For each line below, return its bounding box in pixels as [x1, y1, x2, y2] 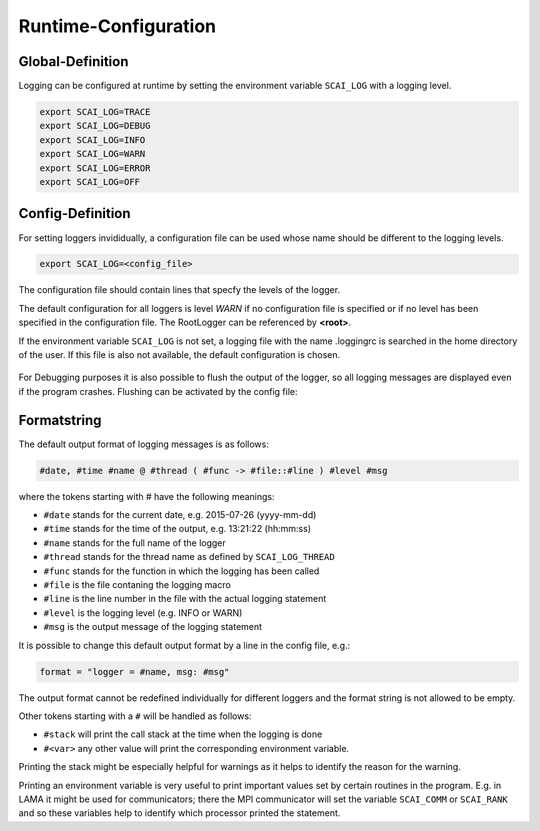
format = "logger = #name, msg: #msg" [39, 666, 230, 677]
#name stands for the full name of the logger [43, 536, 227, 549]
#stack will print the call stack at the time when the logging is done [43, 728, 323, 740]
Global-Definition [18, 53, 129, 70]
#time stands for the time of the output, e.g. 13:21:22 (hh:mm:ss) [43, 523, 312, 535]
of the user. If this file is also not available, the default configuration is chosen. [18, 349, 341, 361]
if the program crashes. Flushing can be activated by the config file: [18, 385, 298, 397]
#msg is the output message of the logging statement [43, 621, 263, 633]
